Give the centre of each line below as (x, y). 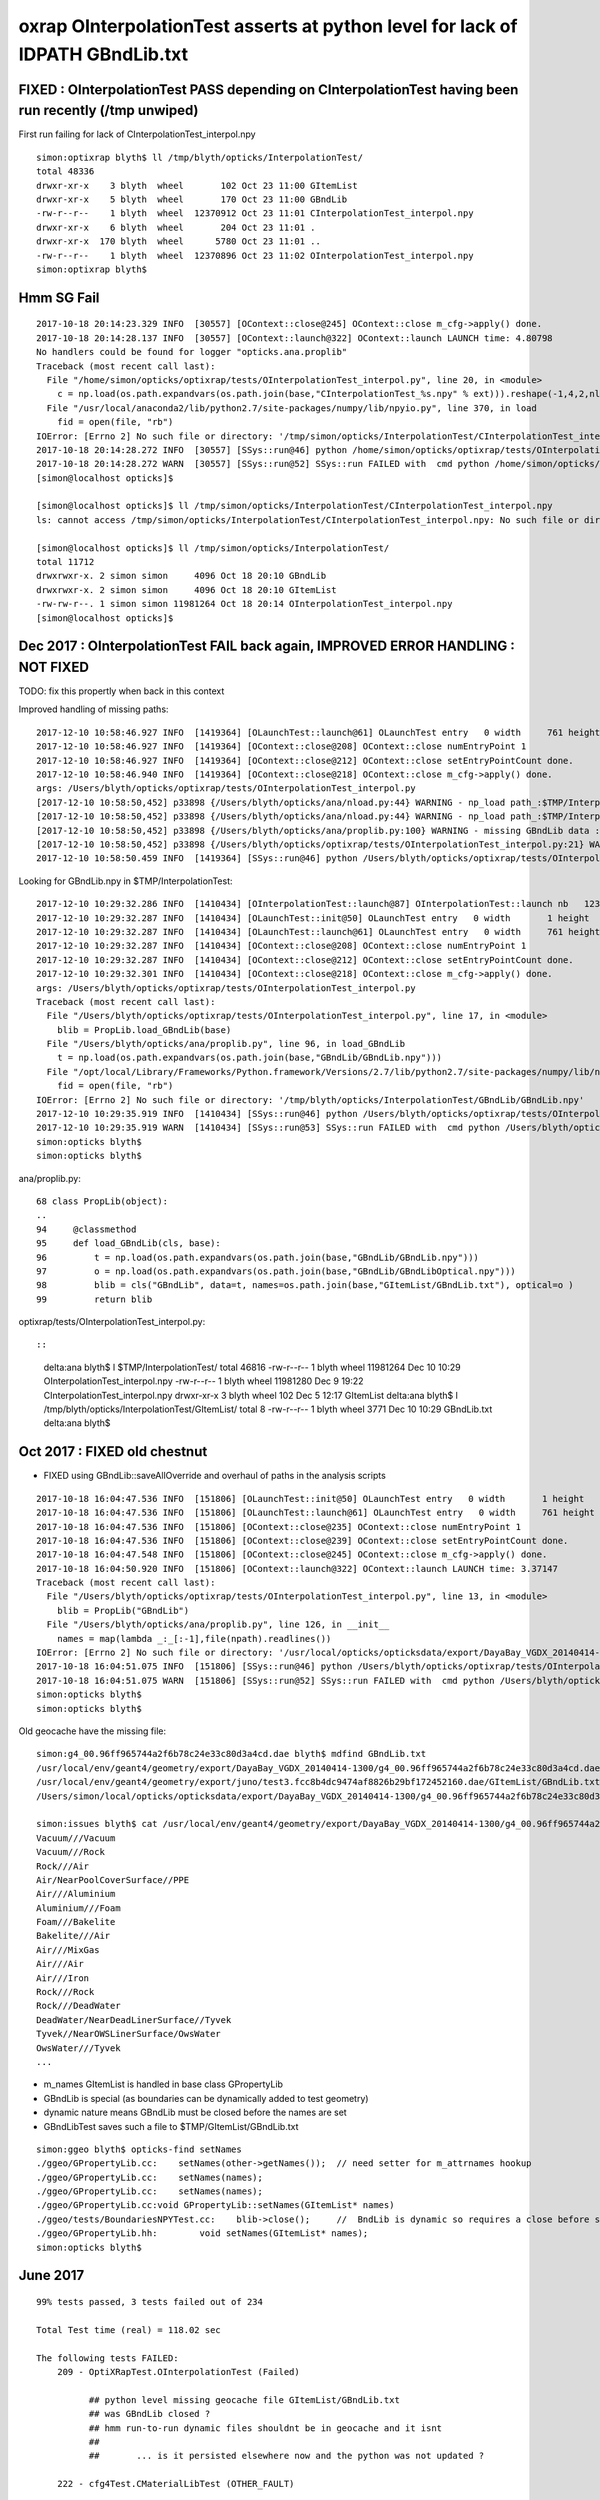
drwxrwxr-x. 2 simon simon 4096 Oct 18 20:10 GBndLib (181, 576)
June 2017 (51, 2275)
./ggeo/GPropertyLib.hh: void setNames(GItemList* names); (202, 2233)
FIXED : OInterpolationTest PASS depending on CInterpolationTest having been (268, 89)
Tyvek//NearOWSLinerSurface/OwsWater (129, 2034)
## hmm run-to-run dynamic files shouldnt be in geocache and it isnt (265, 2428)
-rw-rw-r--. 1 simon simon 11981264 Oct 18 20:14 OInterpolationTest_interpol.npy (244, 604)
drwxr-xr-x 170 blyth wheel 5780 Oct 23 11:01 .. (179, 241)
